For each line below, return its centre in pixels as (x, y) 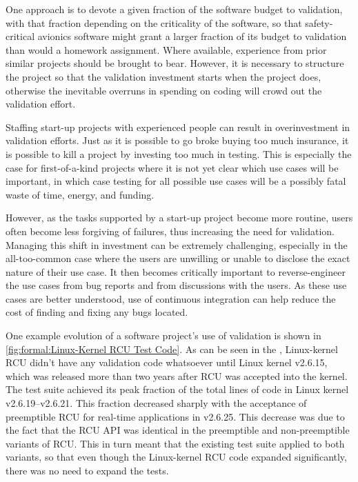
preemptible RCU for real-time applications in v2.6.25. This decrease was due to (175, 416)
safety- (319, 22)
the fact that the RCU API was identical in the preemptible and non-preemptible (178, 430)
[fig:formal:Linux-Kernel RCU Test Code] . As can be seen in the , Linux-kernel (172, 349)
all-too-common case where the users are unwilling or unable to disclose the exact (178, 258)
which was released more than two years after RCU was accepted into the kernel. (177, 375)
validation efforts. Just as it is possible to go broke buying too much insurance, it (177, 140)
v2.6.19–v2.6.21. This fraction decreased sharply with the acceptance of (156, 403)
